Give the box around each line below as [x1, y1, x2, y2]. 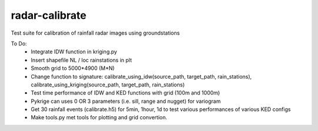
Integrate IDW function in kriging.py [31, 48, 117, 55]
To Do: [11, 40, 27, 47]
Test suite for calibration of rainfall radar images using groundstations [11, 29, 180, 36]
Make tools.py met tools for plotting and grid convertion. [31, 114, 168, 121]
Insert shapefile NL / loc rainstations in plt [31, 56, 132, 63]
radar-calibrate [11, 9, 87, 22]
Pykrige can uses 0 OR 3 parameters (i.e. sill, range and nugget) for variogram [31, 98, 221, 105]
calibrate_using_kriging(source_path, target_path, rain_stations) [31, 81, 185, 88]
